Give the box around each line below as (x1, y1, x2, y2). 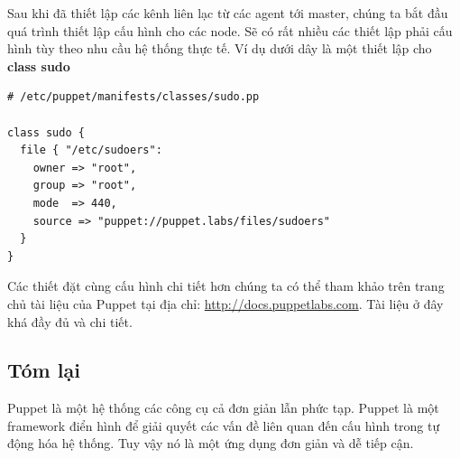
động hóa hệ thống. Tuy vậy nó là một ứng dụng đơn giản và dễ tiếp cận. (7, 434, 414, 453)
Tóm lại (7, 356, 80, 384)
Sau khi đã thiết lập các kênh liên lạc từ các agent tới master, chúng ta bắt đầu (7, 4, 448, 22)
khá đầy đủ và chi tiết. (7, 312, 133, 331)
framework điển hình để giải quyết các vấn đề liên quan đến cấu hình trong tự (7, 416, 440, 435)
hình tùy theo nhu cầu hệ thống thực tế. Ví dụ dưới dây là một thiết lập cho (7, 39, 432, 58)
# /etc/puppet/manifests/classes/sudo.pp (7, 90, 260, 104)
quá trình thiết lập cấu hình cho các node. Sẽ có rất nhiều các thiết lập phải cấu (7, 21, 453, 40)
